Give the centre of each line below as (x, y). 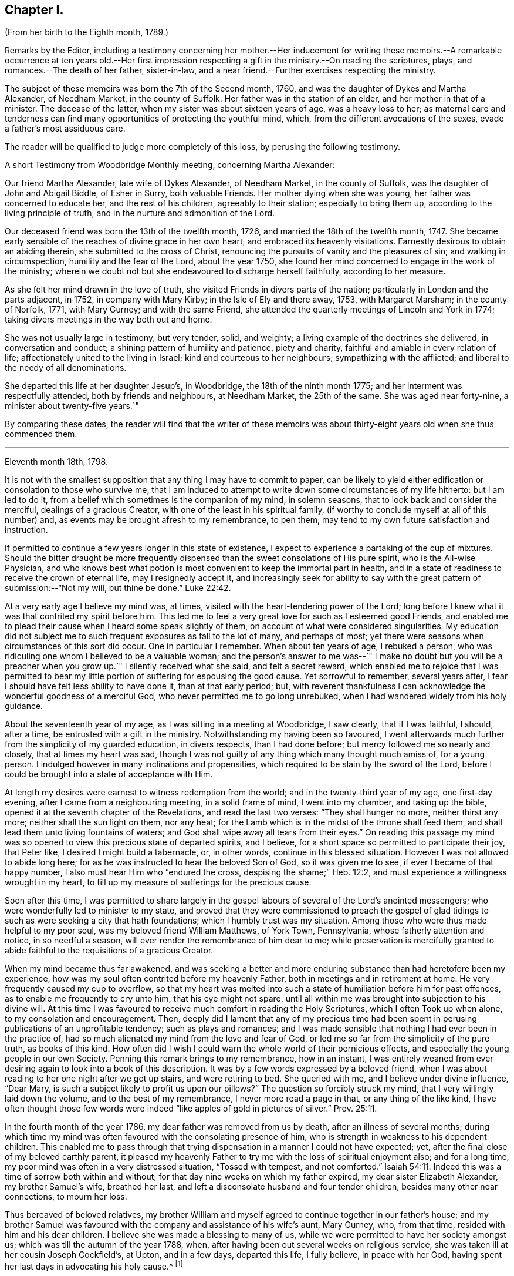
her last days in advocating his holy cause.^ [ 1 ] (94, 1266)
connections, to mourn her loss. (66, 1197)
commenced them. (41, 434)
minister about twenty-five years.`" (72, 406)
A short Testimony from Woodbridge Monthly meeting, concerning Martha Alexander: (170, 165)
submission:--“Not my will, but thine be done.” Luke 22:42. (118, 588)
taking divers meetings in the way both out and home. (109, 320)
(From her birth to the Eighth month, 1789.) (87, 32)
